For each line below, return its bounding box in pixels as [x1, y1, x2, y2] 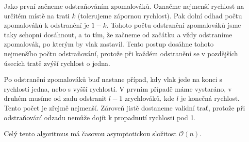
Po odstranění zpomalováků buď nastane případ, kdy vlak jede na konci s [4, 74, 222, 84]
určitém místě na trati [4, 10, 70, 20]
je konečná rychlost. [181, 93, 240, 103]
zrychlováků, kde [125, 93, 174, 103]
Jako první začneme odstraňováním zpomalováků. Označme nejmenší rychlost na [4, 1, 244, 11]
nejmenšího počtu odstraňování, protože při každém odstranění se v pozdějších [4, 48, 238, 58]
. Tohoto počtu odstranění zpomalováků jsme [106, 20, 241, 30]
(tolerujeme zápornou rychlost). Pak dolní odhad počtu [78, 10, 242, 20]
